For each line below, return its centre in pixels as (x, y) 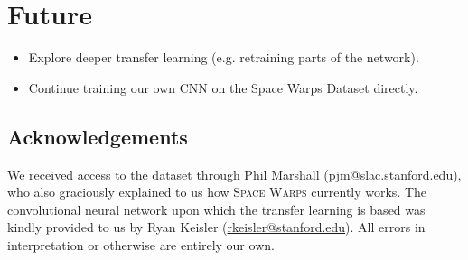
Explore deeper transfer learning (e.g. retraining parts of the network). (224, 57)
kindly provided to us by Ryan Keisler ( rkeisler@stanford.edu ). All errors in (216, 227)
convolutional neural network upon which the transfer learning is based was (216, 209)
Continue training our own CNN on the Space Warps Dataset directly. (223, 87)
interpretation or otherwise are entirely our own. (141, 244)
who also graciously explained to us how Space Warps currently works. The (217, 192)
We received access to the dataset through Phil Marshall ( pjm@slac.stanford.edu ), (234, 174)
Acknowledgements (98, 136)
